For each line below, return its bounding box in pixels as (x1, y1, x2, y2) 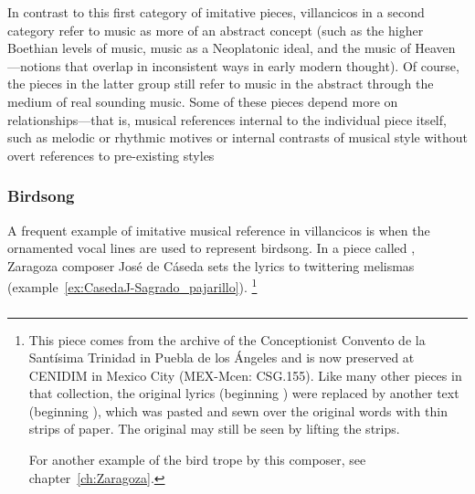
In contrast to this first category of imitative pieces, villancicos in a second (7, 3, 425, 21)
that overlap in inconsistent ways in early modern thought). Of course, (65, 56, 459, 75)
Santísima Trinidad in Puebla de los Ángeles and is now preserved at (28, 348, 415, 367)
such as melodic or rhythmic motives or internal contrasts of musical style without (7, 128, 468, 147)
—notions (7, 56, 61, 75)
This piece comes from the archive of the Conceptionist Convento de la (28, 330, 426, 349)
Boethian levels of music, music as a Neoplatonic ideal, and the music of (7, 38, 411, 58)
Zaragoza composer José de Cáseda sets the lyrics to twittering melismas (7, 256, 415, 275)
